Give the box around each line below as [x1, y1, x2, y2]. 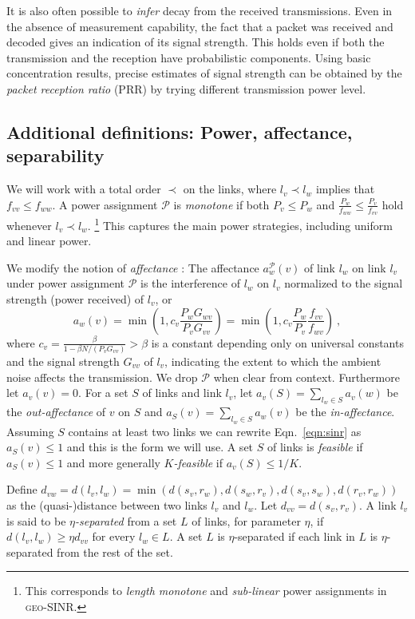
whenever [6, 216, 52, 233]
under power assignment [6, 275, 125, 292]
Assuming [6, 423, 54, 439]
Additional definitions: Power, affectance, [6, 119, 353, 144]
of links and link [142, 384, 222, 401]
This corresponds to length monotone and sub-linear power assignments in [25, 582, 387, 599]
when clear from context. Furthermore [213, 368, 400, 385]
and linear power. [6, 232, 92, 249]
